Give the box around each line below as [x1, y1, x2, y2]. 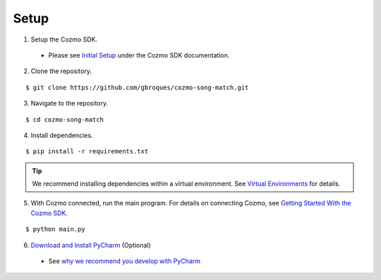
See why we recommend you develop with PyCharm [48, 257, 201, 265]
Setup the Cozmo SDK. [30, 35, 98, 44]
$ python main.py [25, 225, 85, 234]
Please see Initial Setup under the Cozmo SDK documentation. [48, 51, 230, 59]
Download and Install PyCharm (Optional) [30, 241, 151, 249]
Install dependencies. [30, 131, 93, 139]
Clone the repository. [30, 67, 92, 75]
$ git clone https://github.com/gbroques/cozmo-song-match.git [25, 83, 249, 91]
